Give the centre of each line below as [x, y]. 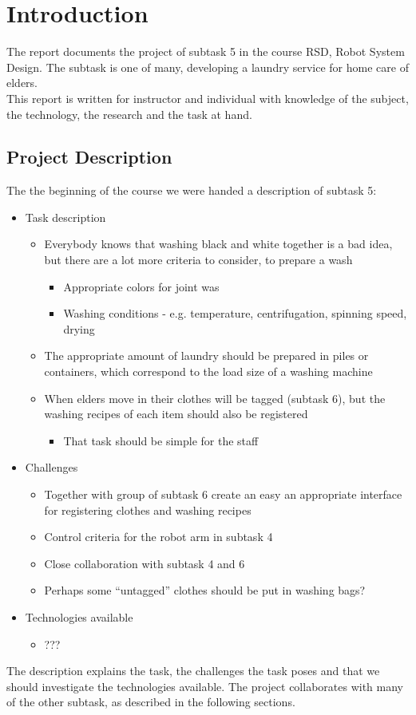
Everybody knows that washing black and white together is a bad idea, [218, 244]
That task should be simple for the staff [161, 440]
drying [79, 328]
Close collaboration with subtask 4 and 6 [145, 563]
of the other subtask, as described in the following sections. [151, 702]
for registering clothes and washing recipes [148, 510]
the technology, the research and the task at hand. [129, 114]
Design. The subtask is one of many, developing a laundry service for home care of [208, 67]
